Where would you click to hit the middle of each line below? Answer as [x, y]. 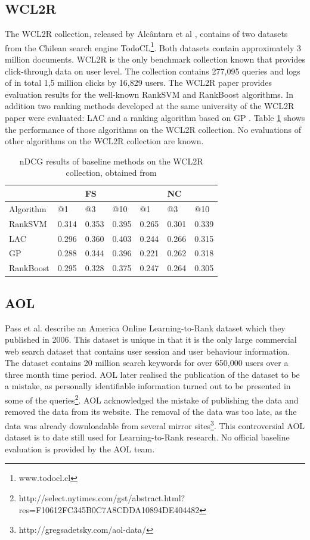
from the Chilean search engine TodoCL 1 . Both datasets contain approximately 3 [153, 46]
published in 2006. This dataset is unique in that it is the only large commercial [151, 339]
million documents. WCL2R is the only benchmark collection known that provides [155, 59]
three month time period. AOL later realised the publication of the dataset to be [152, 374]
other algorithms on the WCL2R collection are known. [104, 141]
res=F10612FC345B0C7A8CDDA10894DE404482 [109, 509]
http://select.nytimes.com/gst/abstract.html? [102, 497]
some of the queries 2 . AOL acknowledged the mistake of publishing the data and [152, 399]
